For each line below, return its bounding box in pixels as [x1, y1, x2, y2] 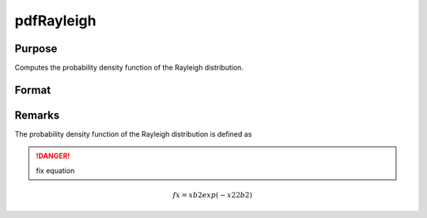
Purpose [14, 42, 58, 55]
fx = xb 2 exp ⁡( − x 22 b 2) [172, 190, 253, 199]
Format [14, 83, 51, 96]
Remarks [14, 108, 60, 122]
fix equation [36, 166, 75, 175]
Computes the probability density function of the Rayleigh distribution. [14, 63, 244, 73]
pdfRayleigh [14, 12, 96, 29]
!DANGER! [36, 151, 70, 161]
